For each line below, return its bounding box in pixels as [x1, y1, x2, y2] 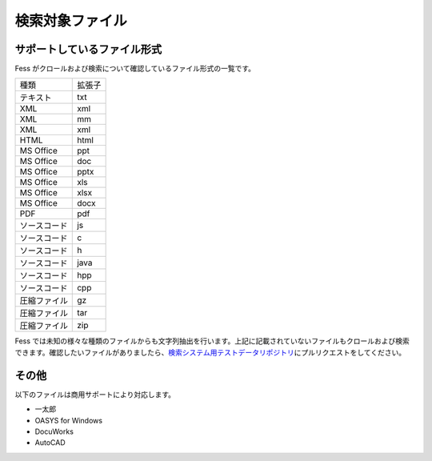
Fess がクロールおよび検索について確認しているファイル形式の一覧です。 [14, 64, 256, 74]
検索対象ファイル [14, 12, 128, 30]
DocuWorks [34, 427, 74, 436]
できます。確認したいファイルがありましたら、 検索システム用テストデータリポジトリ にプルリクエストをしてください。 [14, 347, 406, 357]
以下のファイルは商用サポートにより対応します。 [14, 389, 176, 399]
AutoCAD [34, 438, 66, 447]
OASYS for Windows [34, 415, 103, 425]
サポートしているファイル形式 [14, 42, 162, 56]
